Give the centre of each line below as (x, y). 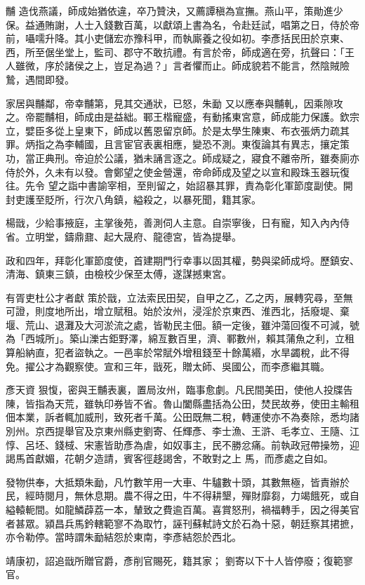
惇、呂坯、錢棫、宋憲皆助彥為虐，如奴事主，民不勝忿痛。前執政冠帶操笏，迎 (182, 444)
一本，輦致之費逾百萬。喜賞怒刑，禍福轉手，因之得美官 (231, 509)
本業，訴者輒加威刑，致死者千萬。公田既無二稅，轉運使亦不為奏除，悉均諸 (187, 417)
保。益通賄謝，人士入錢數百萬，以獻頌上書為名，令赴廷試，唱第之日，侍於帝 (182, 24)
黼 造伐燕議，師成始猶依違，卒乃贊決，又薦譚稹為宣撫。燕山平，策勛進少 (174, 11)
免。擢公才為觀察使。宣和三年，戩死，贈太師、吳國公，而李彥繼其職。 (168, 366)
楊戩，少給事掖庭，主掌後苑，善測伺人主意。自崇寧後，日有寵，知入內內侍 (178, 223)
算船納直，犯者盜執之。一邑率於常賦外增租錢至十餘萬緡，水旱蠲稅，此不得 (178, 352)
